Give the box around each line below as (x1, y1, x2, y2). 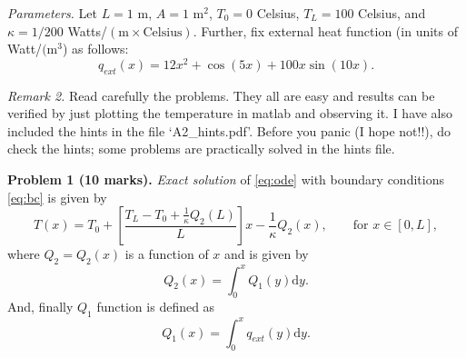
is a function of (124, 244, 209, 264)
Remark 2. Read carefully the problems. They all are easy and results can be (7, 85, 435, 104)
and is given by (224, 244, 309, 264)
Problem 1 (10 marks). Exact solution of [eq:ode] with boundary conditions (7, 170, 444, 189)
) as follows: (62, 39, 129, 58)
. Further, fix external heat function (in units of (193, 21, 459, 40)
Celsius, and (358, 4, 426, 22)
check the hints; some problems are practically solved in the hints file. (7, 139, 395, 158)
